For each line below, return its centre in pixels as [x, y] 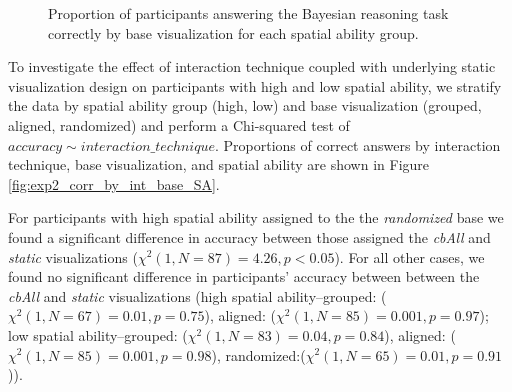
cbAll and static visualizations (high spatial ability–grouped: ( [197, 295]
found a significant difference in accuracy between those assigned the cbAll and [249, 236]
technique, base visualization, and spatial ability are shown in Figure [219, 164]
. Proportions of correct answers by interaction [358, 144]
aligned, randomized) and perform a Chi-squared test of [179, 124]
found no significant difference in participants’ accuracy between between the [244, 276]
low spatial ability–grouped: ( [98, 334]
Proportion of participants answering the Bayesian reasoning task [248, 13]
